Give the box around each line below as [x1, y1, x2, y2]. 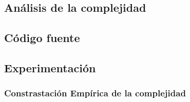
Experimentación [4, 59, 96, 75]
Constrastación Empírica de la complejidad [4, 87, 186, 99]
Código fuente [4, 30, 80, 46]
